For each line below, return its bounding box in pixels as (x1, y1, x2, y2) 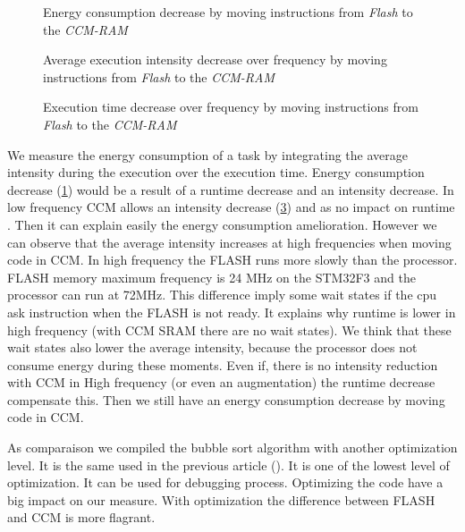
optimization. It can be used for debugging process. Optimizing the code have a (7, 473, 444, 492)
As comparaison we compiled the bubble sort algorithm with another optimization (7, 438, 458, 457)
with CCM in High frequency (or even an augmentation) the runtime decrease (7, 373, 435, 392)
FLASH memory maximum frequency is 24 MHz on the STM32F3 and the (7, 267, 416, 286)
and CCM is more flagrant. (7, 508, 156, 527)
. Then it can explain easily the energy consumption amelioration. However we (7, 215, 437, 233)
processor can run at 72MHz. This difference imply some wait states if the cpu (7, 285, 437, 304)
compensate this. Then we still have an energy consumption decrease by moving (7, 390, 445, 409)
